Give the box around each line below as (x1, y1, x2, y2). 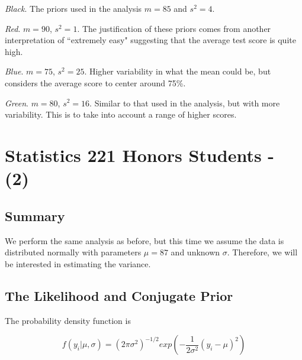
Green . (5, 96, 28, 109)
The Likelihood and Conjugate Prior (5, 286, 233, 304)
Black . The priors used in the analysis (5, 2, 142, 14)
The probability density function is (5, 314, 131, 326)
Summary (5, 206, 65, 225)
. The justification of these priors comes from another (77, 22, 271, 34)
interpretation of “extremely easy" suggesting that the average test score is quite (5, 34, 296, 46)
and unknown (171, 246, 220, 258)
